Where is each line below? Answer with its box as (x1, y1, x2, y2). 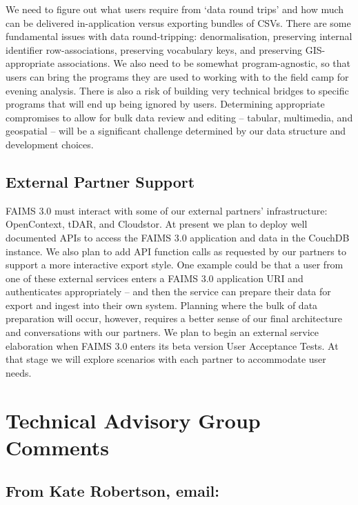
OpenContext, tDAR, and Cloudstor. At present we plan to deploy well (6, 217, 308, 231)
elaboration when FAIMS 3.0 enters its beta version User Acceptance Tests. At (6, 338, 339, 353)
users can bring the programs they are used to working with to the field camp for (6, 69, 349, 83)
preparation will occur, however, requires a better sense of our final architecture (6, 311, 342, 326)
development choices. (6, 137, 94, 151)
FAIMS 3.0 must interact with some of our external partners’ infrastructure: (6, 203, 328, 217)
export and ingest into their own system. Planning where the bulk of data (6, 297, 318, 312)
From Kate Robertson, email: (6, 480, 220, 502)
